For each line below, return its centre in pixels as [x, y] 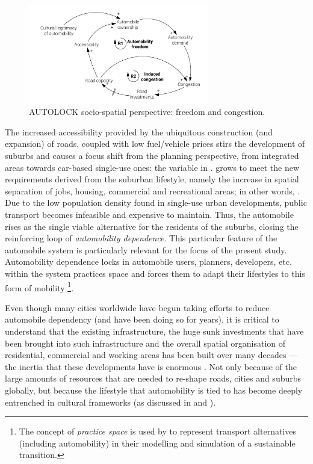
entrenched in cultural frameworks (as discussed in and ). [110, 402]
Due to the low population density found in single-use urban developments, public [156, 203]
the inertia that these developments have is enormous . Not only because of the [151, 366]
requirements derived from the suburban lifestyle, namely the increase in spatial [152, 179]
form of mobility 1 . [39, 286]
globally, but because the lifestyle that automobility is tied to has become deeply [154, 390]
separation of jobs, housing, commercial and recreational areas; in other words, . [153, 190]
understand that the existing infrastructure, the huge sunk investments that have [154, 331]
